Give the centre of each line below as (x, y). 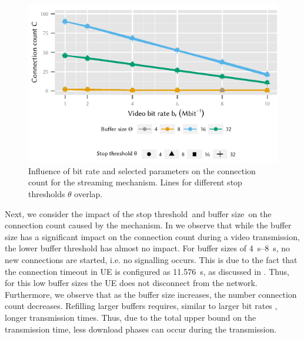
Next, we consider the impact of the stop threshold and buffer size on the (138, 213)
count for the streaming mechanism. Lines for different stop (135, 182)
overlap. (88, 194)
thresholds (47, 194)
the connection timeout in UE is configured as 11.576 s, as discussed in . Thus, (147, 271)
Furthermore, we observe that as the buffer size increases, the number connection (151, 294)
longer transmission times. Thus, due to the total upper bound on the (131, 318)
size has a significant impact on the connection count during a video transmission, (152, 236)
